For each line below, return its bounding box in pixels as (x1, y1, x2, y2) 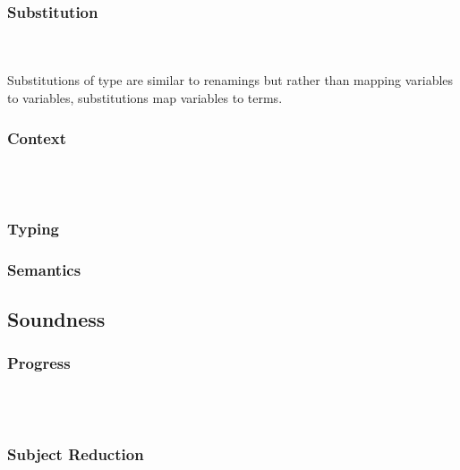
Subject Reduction (7, 442, 144, 465)
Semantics (7, 258, 81, 280)
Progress (7, 352, 71, 374)
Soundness (7, 305, 106, 333)
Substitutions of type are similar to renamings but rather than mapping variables (7, 71, 454, 90)
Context (7, 126, 67, 149)
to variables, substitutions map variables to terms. (7, 89, 283, 107)
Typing (7, 217, 60, 239)
